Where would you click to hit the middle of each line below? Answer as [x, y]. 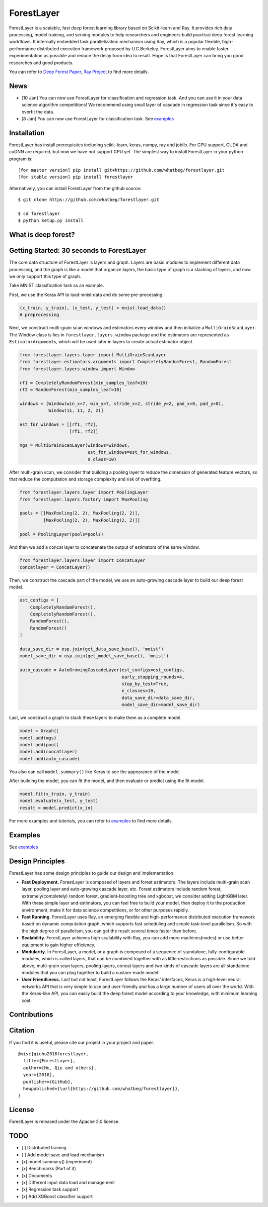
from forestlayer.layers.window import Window [77, 369]
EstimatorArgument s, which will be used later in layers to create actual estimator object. [101, 342]
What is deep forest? [42, 235]
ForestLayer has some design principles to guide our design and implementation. [92, 873]
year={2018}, [39, 1075]
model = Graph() [39, 731]
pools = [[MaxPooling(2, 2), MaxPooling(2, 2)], [80, 513]
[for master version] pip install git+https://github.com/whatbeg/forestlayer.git [121, 170]
